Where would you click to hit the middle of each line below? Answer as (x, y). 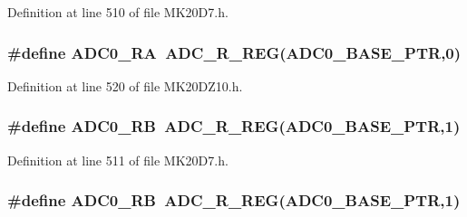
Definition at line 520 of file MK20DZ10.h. (125, 85)
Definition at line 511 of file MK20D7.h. (118, 160)
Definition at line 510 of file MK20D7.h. (118, 12)
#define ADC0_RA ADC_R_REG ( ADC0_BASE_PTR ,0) (234, 52)
